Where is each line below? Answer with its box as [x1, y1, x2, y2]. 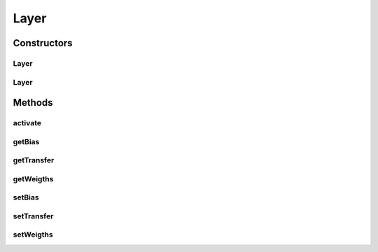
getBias [13, 136, 40, 146]
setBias [13, 192, 39, 202]
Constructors [13, 37, 73, 49]
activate [13, 118, 42, 128]
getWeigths [13, 174, 54, 183]
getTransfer [13, 155, 55, 165]
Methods [13, 97, 53, 108]
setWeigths [13, 230, 53, 239]
